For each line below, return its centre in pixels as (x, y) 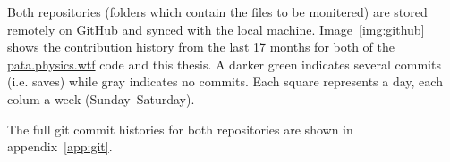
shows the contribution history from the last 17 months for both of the (201, 47)
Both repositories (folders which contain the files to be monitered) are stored (217, 12)
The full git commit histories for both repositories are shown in (180, 129)
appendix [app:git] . (60, 146)
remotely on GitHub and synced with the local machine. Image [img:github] (216, 29)
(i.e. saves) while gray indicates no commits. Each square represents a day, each (225, 81)
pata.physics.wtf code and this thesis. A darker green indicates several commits (224, 64)
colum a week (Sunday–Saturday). (101, 98)
